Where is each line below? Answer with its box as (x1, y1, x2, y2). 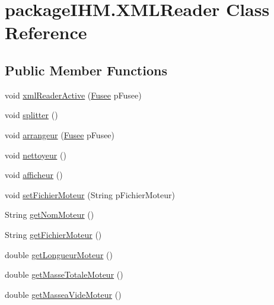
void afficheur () (5, 169, 63, 181)
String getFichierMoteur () (5, 228, 102, 240)
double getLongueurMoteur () (5, 248, 113, 260)
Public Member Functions (5, 61, 167, 79)
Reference (5, 20, 87, 45)
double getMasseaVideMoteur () (5, 288, 122, 300)
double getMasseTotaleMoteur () (5, 268, 123, 281)
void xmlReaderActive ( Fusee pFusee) (5, 88, 142, 101)
